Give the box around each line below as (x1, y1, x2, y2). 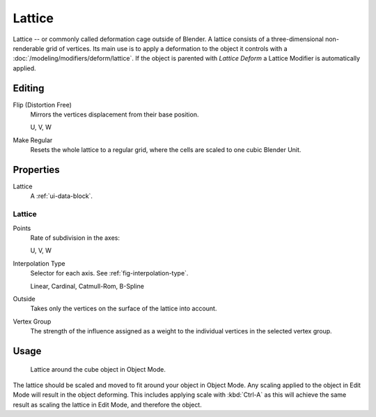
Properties (13, 164, 60, 176)
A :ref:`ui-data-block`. (30, 192, 93, 200)
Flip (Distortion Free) (13, 100, 72, 109)
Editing (13, 82, 45, 94)
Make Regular (13, 136, 53, 144)
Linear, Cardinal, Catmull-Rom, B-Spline (30, 282, 144, 290)
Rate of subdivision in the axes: (30, 234, 120, 242)
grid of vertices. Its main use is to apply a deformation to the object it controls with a (45, 44, 288, 52)
